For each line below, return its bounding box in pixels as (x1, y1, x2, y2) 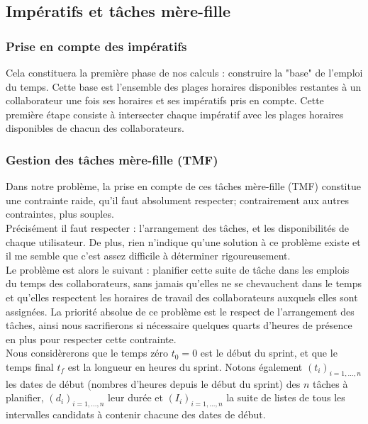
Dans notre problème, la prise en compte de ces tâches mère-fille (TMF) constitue (6, 179, 361, 194)
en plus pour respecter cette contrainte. (6, 331, 177, 346)
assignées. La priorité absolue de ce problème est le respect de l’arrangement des (6, 303, 355, 318)
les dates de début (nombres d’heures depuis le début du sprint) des (6, 376, 301, 391)
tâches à (312, 376, 348, 391)
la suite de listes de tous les (226, 390, 345, 405)
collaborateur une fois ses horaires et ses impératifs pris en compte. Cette (6, 93, 324, 108)
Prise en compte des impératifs (6, 37, 187, 55)
